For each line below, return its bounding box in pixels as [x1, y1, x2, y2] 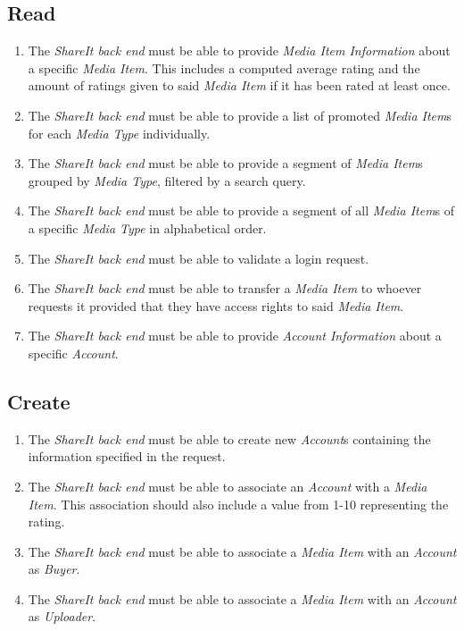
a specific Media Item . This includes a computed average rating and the [28, 58, 420, 77]
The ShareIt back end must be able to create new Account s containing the [28, 429, 431, 448]
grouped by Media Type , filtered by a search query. [28, 171, 306, 189]
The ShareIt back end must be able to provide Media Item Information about [28, 41, 451, 60]
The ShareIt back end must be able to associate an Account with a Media [28, 476, 427, 495]
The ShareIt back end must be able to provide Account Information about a [28, 326, 442, 345]
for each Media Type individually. [28, 123, 211, 142]
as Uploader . [28, 607, 96, 626]
